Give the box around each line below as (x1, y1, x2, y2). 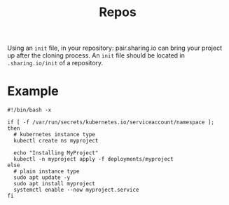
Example (7, 84, 59, 99)
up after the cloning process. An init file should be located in (7, 51, 186, 60)
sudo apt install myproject (13, 180, 96, 187)
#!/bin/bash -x (7, 107, 52, 114)
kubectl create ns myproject (13, 138, 99, 145)
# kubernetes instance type (13, 131, 96, 138)
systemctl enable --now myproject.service (13, 187, 139, 194)
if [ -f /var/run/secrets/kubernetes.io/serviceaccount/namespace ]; (7, 119, 215, 126)
